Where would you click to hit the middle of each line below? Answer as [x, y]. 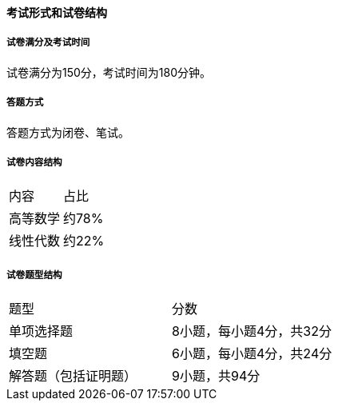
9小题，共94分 [216, 376]
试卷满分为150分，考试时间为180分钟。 [109, 72]
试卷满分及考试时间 [48, 43]
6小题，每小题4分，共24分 [252, 354]
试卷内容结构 [34, 162]
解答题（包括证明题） [73, 376]
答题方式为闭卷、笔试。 [68, 132]
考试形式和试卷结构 [57, 12]
